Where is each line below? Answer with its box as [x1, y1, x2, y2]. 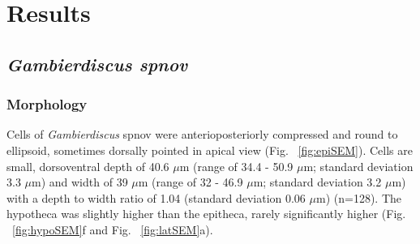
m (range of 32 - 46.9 [138, 173, 243, 190]
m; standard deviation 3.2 [253, 173, 382, 190]
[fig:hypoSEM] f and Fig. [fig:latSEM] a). [12, 220, 213, 238]
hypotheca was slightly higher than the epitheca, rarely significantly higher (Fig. [6, 205, 406, 222]
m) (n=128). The [316, 189, 401, 206]
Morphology [6, 94, 88, 114]
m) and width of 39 [32, 173, 128, 190]
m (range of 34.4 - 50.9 [179, 157, 294, 174]
